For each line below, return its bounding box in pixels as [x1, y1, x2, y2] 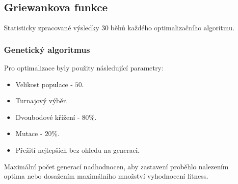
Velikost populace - [15, 79, 73, 89]
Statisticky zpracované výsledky [4, 23, 100, 33]
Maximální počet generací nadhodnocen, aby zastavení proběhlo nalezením [4, 161, 229, 171]
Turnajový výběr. [15, 95, 68, 106]
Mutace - [15, 128, 43, 138]
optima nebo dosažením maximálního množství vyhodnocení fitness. [4, 171, 209, 181]
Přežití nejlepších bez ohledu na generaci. [15, 144, 140, 155]
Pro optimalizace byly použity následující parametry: [4, 63, 163, 73]
